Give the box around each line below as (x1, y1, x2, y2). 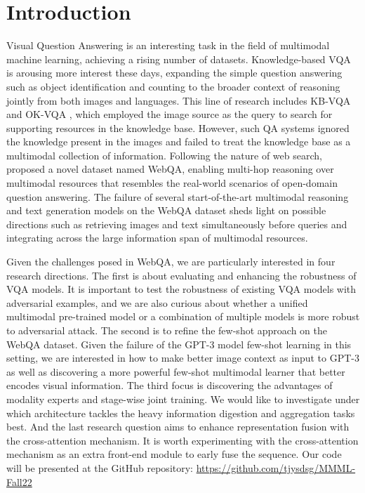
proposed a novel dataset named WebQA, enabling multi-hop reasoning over (6, 162, 334, 176)
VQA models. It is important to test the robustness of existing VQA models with (6, 282, 357, 296)
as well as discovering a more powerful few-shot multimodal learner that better (6, 364, 345, 379)
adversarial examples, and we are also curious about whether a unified (6, 295, 308, 310)
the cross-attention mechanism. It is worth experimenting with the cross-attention (6, 433, 359, 447)
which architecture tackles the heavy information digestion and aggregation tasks (6, 405, 355, 420)
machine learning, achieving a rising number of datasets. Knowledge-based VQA (6, 51, 351, 66)
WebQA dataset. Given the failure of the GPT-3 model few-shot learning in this (6, 336, 352, 351)
